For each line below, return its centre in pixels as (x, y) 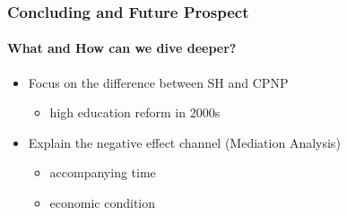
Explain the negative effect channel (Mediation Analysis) (184, 142)
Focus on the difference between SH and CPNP (158, 82)
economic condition (103, 203)
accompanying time (103, 172)
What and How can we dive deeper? (122, 48)
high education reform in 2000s (135, 112)
